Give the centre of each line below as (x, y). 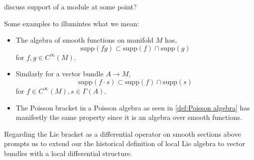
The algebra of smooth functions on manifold (85, 40)
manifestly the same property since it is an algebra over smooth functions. (129, 117)
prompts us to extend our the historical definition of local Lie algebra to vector (125, 143)
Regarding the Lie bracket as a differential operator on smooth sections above (123, 133)
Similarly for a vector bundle (60, 74)
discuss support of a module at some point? (70, 6)
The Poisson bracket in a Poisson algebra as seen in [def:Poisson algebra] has (133, 107)
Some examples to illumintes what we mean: (72, 23)
